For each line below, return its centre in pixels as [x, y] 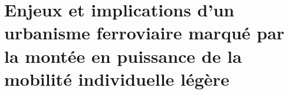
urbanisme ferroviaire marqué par [144, 33]
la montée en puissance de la [123, 56]
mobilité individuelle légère [117, 78]
